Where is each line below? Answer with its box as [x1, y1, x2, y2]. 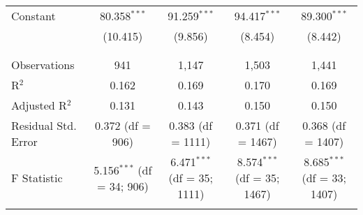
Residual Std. [11, 117, 77, 133]
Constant [11, 8, 56, 24]
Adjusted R [11, 97, 67, 113]
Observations [11, 57, 75, 73]
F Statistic [11, 170, 63, 186]
